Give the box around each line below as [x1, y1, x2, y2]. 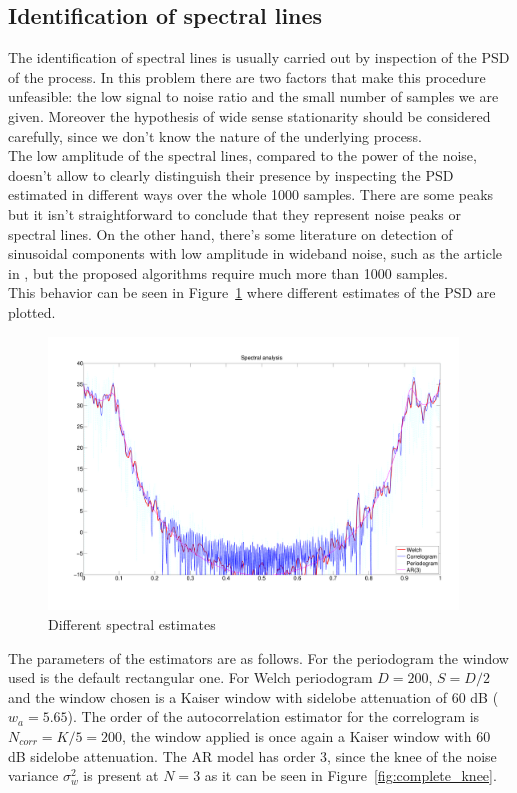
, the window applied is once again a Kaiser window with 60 [122, 725, 491, 746]
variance [8, 765, 59, 786]
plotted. [8, 301, 56, 322]
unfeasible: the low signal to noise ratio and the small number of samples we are [8, 86, 499, 107]
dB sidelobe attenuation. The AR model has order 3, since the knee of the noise [8, 745, 497, 766]
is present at [83, 765, 159, 786]
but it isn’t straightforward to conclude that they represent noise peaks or [8, 203, 461, 224]
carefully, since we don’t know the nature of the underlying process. [8, 125, 422, 146]
